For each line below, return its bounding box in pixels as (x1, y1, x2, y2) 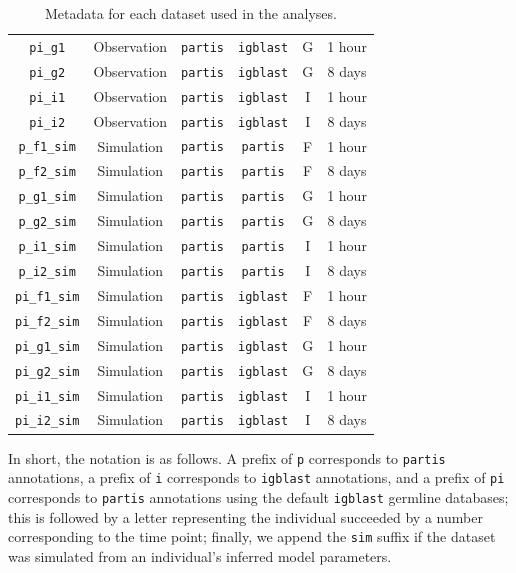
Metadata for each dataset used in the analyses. (44, 3, 337, 23)
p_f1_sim (18, 140, 76, 155)
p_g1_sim (18, 190, 76, 205)
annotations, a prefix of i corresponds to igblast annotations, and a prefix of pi (8, 467, 505, 488)
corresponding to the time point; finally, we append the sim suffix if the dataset (8, 526, 496, 547)
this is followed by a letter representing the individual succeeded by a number (8, 506, 483, 527)
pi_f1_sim (15, 289, 80, 304)
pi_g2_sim (15, 364, 80, 379)
